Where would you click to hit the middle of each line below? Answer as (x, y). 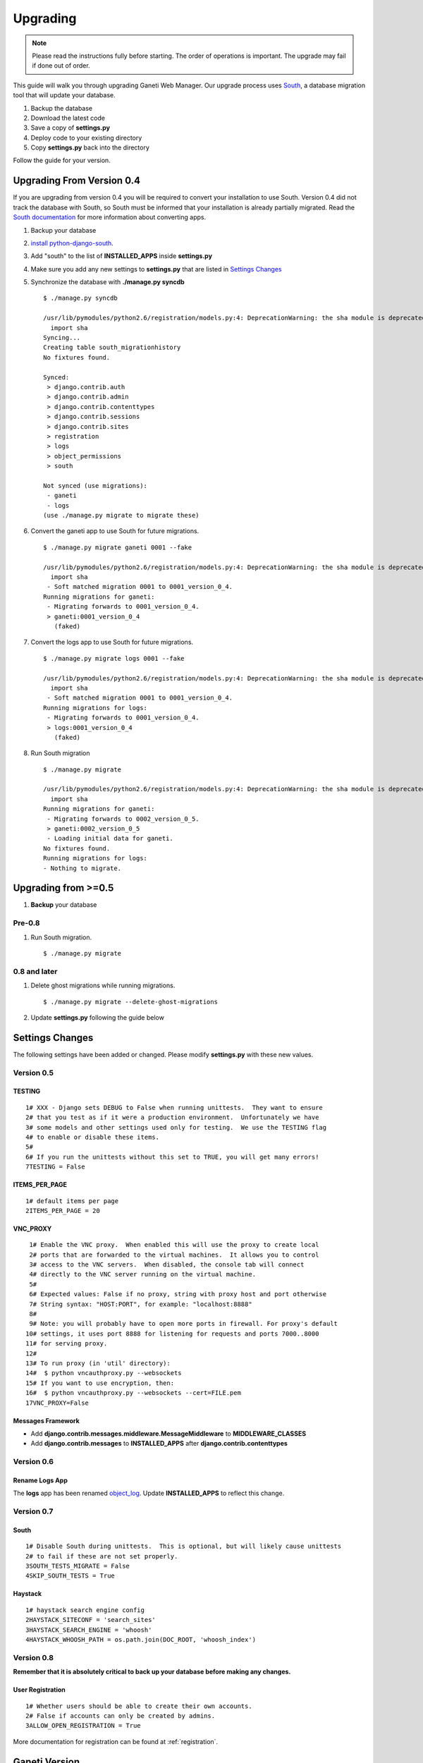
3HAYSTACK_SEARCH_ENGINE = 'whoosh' (89, 1630)
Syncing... (62, 338)
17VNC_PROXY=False (57, 1403)
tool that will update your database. (64, 95)
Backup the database (62, 108)
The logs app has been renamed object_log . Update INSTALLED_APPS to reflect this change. (149, 1493)
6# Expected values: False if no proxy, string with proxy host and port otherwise (178, 1294)
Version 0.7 (33, 1511)
